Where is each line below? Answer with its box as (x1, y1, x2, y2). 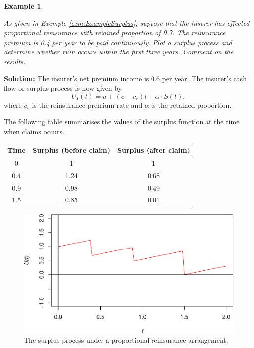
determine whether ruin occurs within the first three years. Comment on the (4, 47, 234, 57)
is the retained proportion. (151, 99, 232, 110)
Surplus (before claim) (32, 145, 111, 155)
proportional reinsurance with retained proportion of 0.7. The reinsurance (4, 27, 226, 38)
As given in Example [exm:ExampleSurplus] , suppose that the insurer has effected (4, 17, 250, 28)
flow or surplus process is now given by (4, 83, 122, 93)
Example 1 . (4, 1, 43, 11)
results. (4, 56, 26, 66)
